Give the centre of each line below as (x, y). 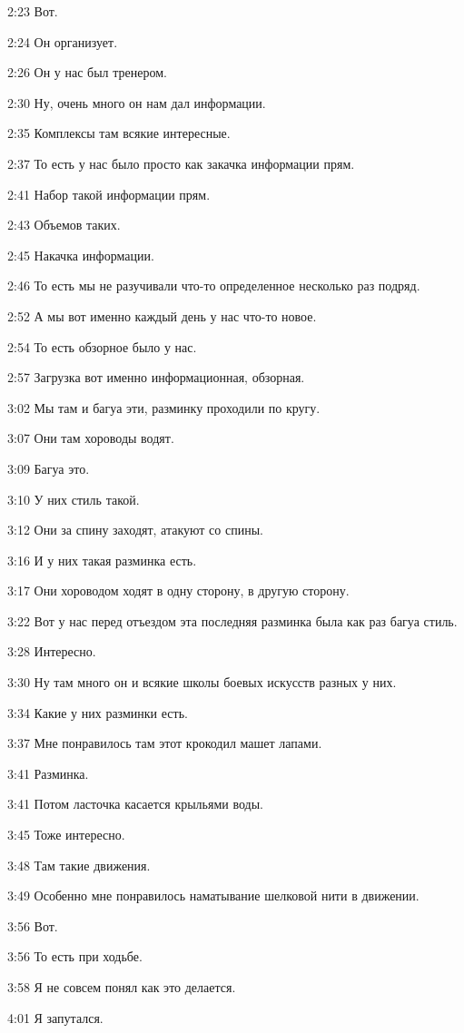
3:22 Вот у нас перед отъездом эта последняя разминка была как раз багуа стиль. (232, 620)
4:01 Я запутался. (55, 1017)
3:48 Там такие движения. (79, 865)
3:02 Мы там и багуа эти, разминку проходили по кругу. (164, 407)
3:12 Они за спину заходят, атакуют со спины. (135, 530)
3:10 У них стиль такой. (74, 499)
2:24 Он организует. (63, 41)
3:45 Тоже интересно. (66, 835)
